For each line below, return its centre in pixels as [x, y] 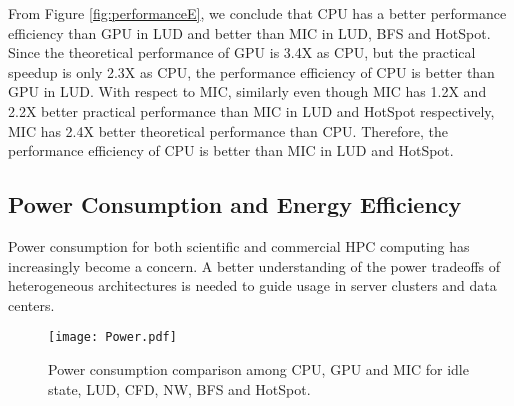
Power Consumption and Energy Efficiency [235, 204]
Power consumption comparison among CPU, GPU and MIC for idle [258, 368]
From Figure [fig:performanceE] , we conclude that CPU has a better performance [257, 13]
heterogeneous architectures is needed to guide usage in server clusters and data [252, 285]
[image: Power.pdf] [112, 337]
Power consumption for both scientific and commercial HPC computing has [239, 245]
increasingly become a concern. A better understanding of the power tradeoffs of [254, 265]
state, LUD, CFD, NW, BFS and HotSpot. [179, 388]
